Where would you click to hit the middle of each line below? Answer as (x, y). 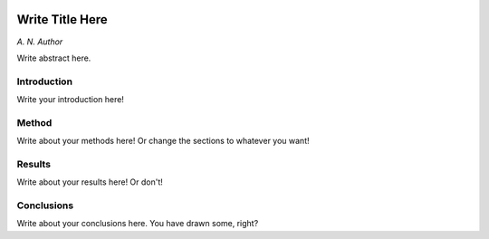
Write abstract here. (54, 58)
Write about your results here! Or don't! (90, 182)
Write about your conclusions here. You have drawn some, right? (138, 224)
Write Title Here (62, 19)
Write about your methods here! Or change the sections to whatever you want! (163, 141)
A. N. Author (40, 42)
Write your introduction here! (70, 100)
